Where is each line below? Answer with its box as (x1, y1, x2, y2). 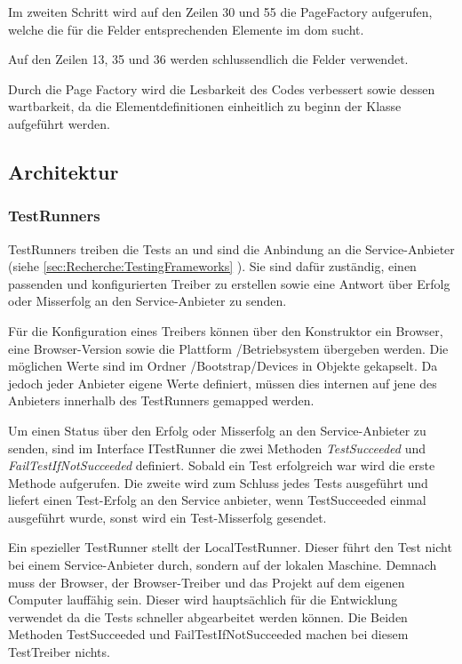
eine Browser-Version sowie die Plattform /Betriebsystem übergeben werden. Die (8, 339, 449, 357)
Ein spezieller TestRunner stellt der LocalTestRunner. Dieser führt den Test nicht (8, 538, 452, 556)
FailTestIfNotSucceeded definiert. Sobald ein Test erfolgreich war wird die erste (8, 456, 435, 475)
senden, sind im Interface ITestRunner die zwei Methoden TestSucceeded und (8, 438, 426, 457)
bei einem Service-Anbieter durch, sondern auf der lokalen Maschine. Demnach (8, 556, 437, 574)
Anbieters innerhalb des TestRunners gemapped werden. (8, 391, 315, 410)
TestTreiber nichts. (8, 643, 110, 661)
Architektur (8, 157, 119, 185)
